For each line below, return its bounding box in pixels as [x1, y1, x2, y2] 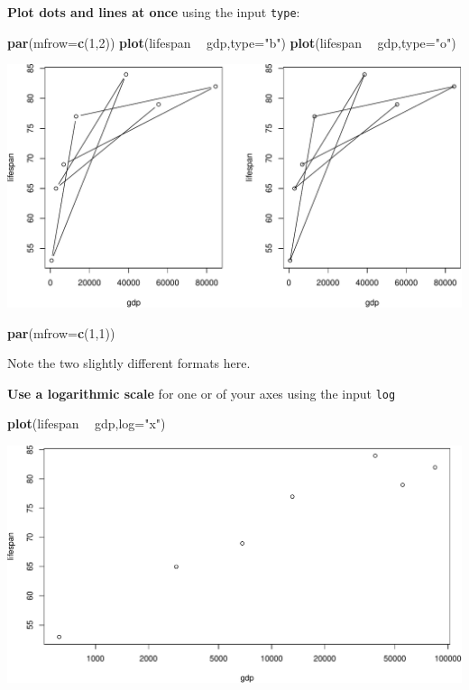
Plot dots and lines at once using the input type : [7, 3, 300, 21]
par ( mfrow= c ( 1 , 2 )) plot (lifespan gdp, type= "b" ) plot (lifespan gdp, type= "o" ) [7, 32, 456, 51]
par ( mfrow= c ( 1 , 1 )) [7, 323, 115, 342]
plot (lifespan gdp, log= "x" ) [7, 414, 166, 433]
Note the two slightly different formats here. [7, 354, 251, 373]
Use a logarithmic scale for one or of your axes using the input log [7, 383, 396, 402]
